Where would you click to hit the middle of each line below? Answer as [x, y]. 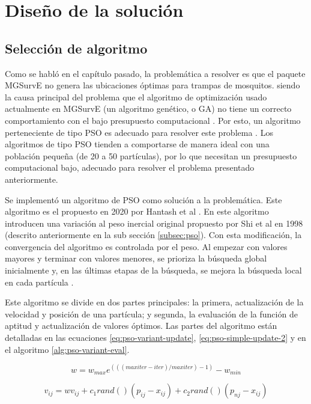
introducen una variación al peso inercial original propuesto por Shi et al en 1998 [154, 223]
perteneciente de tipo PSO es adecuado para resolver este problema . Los [139, 132]
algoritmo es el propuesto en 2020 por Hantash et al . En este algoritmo [137, 211]
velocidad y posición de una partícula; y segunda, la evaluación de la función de [151, 314]
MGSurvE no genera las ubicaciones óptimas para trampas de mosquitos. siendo [152, 85]
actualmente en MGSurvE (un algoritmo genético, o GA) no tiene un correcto [148, 109]
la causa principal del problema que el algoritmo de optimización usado [136, 96]
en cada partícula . [39, 282]
